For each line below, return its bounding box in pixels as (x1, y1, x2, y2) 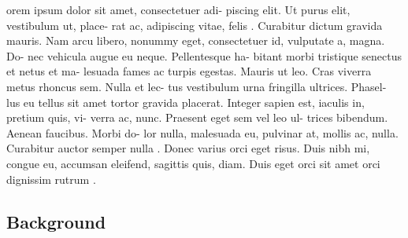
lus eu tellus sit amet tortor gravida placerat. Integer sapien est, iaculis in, (6, 93, 365, 110)
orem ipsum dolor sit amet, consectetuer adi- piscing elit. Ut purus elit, (6, 2, 351, 17)
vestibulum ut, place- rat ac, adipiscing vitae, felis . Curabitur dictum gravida (6, 16, 383, 33)
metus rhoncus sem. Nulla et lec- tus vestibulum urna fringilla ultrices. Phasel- (6, 78, 387, 94)
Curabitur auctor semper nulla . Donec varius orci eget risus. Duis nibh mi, (6, 140, 370, 156)
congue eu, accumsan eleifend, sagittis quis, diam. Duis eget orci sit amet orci (6, 155, 380, 171)
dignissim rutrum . (6, 170, 96, 187)
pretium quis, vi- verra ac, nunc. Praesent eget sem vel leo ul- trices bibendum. (6, 109, 388, 126)
